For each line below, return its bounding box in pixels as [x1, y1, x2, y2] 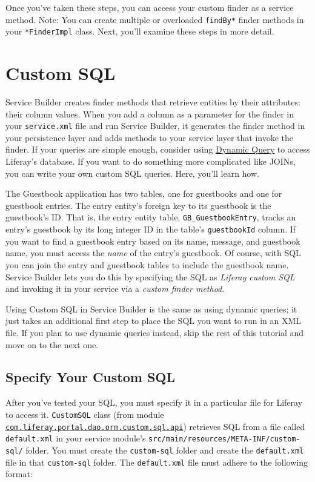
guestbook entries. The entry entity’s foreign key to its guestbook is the [5, 199, 271, 211]
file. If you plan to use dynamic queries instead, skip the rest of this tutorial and [5, 326, 304, 338]
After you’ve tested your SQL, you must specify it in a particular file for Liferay [5, 396, 303, 409]
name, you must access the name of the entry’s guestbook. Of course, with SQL [5, 246, 301, 259]
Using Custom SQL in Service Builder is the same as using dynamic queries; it [5, 302, 297, 315]
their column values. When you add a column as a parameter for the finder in [5, 107, 294, 120]
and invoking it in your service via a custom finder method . [5, 282, 225, 295]
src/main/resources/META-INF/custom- [148, 435, 300, 444]
